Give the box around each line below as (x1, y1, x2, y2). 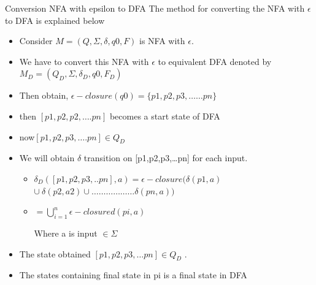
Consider (19, 34, 53, 47)
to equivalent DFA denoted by (158, 55, 272, 67)
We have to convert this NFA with (19, 55, 149, 67)
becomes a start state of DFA (109, 109, 220, 122)
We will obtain (19, 151, 75, 164)
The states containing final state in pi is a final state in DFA (19, 268, 247, 281)
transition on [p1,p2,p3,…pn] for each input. (83, 151, 248, 164)
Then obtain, (19, 89, 69, 102)
